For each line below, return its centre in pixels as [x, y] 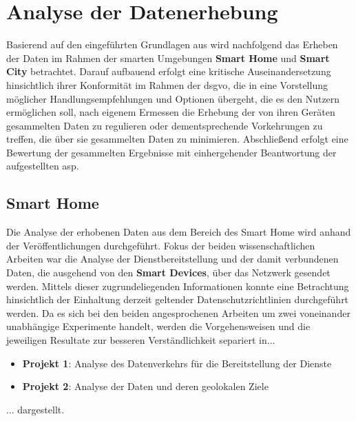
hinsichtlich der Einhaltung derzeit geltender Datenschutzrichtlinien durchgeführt [178, 299]
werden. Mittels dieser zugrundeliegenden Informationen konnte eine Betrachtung [178, 286]
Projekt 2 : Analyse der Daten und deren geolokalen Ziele [145, 386]
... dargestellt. [35, 409]
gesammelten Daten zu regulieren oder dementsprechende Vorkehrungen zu [165, 125]
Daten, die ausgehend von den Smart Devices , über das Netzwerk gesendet [168, 273]
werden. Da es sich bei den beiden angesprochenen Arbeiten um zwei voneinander [178, 312]
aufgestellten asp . [43, 166]
